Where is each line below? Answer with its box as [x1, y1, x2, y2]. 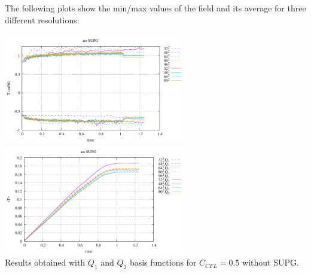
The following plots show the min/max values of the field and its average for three [5, 2, 306, 14]
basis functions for [129, 256, 197, 269]
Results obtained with [5, 256, 86, 269]
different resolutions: [5, 13, 80, 26]
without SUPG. [242, 256, 299, 269]
